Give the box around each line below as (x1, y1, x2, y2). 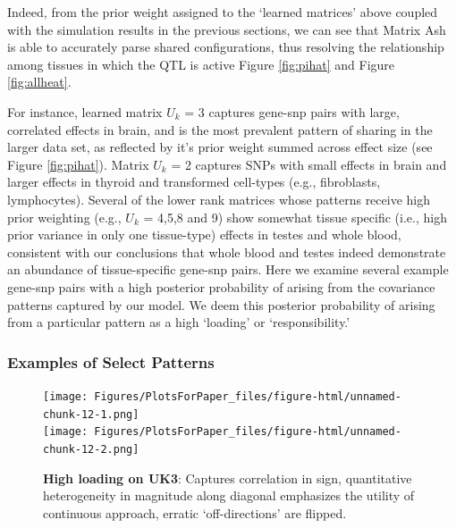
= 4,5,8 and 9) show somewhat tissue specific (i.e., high (143, 207, 447, 226)
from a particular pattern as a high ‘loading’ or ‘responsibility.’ (7, 313, 350, 331)
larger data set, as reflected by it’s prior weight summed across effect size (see (7, 138, 433, 156)
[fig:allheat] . (7, 72, 72, 91)
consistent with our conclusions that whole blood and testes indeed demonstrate (7, 242, 446, 261)
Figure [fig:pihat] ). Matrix (7, 155, 149, 173)
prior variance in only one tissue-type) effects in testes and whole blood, (7, 225, 401, 244)
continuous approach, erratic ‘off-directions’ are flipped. (43, 503, 347, 522)
